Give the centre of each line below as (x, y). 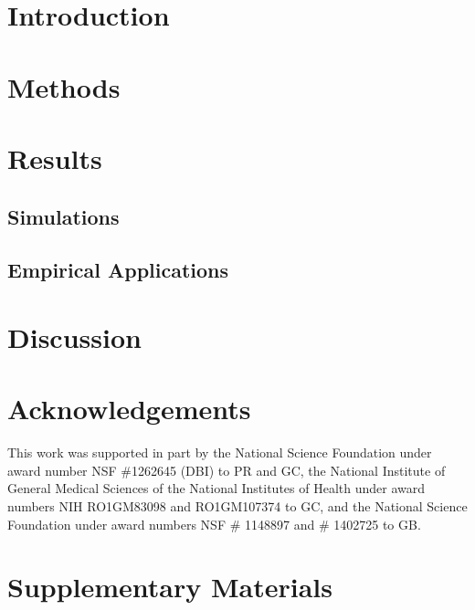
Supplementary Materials (170, 587)
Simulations (63, 216)
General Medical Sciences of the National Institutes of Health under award (216, 488)
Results (55, 158)
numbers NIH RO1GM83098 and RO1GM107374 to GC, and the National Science (237, 505)
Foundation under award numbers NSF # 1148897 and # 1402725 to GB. (214, 524)
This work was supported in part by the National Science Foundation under (220, 452)
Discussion (74, 337)
